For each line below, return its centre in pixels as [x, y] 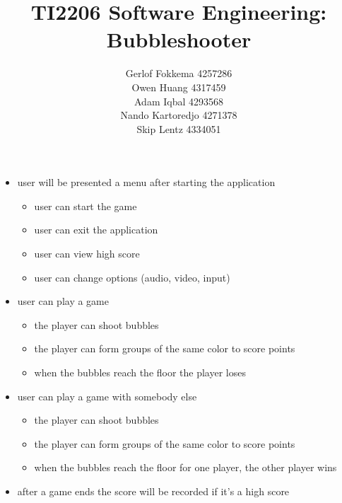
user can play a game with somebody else [107, 396]
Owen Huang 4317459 [179, 87]
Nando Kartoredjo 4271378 [179, 115]
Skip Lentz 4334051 [179, 128]
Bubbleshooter [179, 39]
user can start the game [85, 206]
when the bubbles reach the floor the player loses [140, 372]
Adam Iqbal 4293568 [179, 101]
